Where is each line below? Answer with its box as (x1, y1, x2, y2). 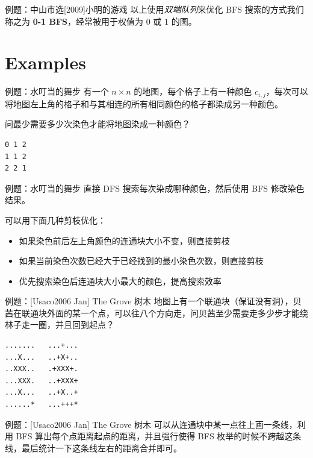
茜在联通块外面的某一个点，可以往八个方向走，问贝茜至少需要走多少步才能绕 (5, 306, 308, 319)
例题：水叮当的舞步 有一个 (5, 85, 109, 98)
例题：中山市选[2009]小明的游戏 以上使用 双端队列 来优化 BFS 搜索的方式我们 (5, 3, 304, 15)
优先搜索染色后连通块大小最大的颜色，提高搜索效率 (19, 274, 222, 287)
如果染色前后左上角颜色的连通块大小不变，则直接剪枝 (19, 234, 230, 246)
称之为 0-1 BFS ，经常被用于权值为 (5, 14, 144, 27)
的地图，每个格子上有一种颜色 (134, 85, 252, 98)
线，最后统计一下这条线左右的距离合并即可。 (5, 441, 182, 454)
